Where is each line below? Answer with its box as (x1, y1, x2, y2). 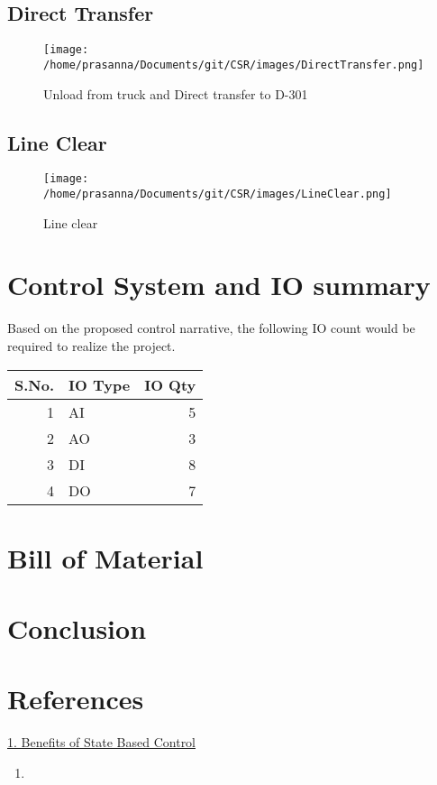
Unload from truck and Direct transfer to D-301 (43, 84, 308, 103)
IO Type (68, 374, 131, 395)
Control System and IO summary (7, 266, 431, 303)
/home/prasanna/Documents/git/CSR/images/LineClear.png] (43, 187, 392, 200)
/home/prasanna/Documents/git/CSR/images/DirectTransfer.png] (43, 58, 424, 71)
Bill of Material (7, 539, 204, 576)
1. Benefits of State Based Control (7, 733, 196, 752)
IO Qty (144, 374, 196, 395)
